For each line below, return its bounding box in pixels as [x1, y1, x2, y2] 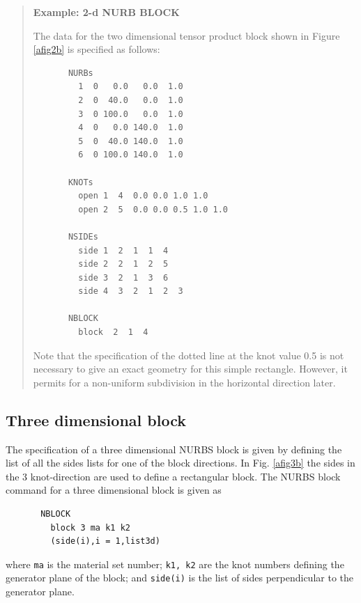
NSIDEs [68, 231, 98, 242]
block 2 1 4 [78, 327, 148, 338]
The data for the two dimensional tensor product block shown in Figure [33, 28, 340, 42]
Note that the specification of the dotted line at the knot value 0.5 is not [33, 347, 344, 362]
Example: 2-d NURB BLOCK [33, 5, 180, 19]
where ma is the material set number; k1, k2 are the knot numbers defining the [6, 556, 344, 571]
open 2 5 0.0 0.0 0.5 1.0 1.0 [78, 204, 228, 214]
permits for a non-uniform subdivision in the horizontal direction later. [33, 375, 336, 389]
